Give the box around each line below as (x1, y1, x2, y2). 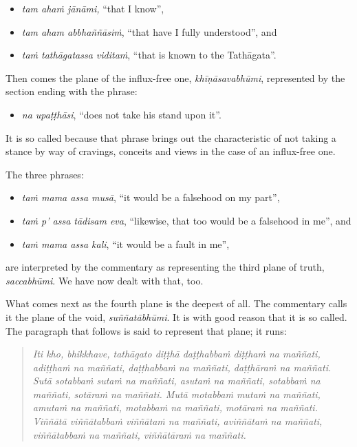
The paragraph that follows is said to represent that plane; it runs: (6, 323, 287, 337)
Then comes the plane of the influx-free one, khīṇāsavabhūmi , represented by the (6, 70, 345, 85)
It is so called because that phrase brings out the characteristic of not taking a (6, 130, 336, 145)
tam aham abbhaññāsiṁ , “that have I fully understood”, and (21, 24, 277, 39)
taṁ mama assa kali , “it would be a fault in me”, (21, 236, 230, 251)
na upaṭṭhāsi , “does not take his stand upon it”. (21, 107, 221, 121)
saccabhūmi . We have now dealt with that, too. (6, 273, 204, 287)
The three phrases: (6, 167, 84, 181)
